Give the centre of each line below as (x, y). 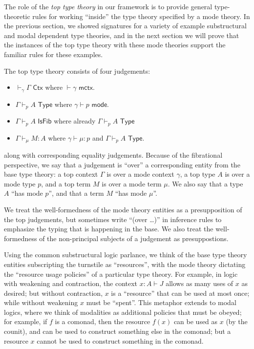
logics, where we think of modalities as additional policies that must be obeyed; (123, 312)
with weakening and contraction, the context (71, 283)
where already (75, 121)
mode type (20, 183)
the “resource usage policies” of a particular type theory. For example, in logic (121, 274)
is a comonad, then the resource (103, 321)
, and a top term (66, 183)
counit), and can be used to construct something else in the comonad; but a (117, 331)
